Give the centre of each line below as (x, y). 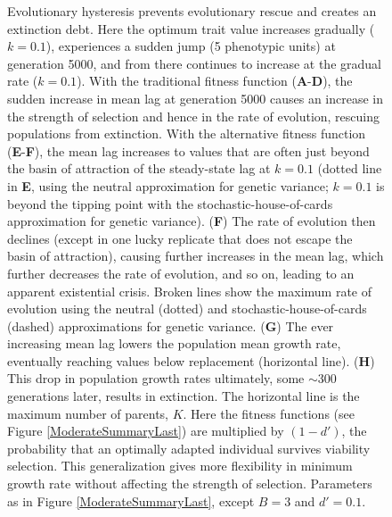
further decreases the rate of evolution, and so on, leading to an (181, 273)
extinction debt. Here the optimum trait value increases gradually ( (191, 28)
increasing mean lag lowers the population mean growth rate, (174, 343)
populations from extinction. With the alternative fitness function (187, 133)
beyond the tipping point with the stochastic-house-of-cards (170, 203)
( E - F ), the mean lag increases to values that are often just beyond (188, 150)
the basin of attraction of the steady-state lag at (139, 168)
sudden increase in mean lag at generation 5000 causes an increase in (196, 98)
